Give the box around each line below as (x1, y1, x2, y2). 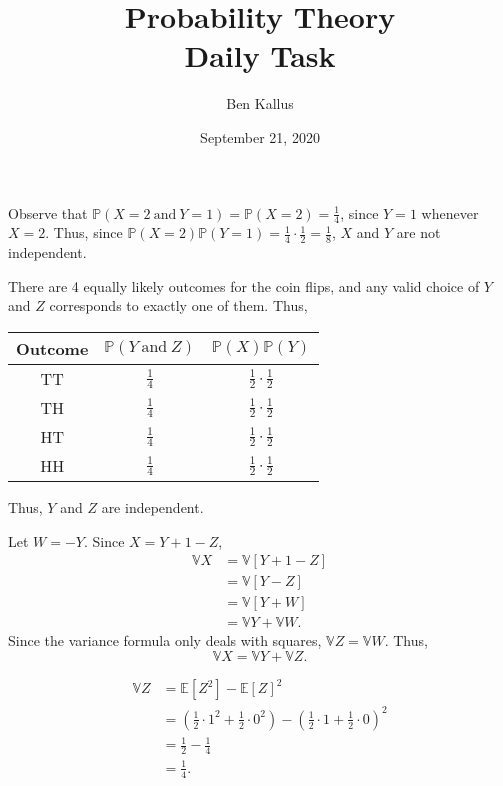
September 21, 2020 (200, 126, 320, 147)
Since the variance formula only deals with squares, (8, 630, 322, 651)
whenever (421, 202, 479, 223)
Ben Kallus (226, 93, 294, 114)
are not (396, 222, 441, 243)
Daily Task (184, 35, 336, 76)
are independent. (101, 496, 204, 517)
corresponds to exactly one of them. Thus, (49, 295, 308, 316)
